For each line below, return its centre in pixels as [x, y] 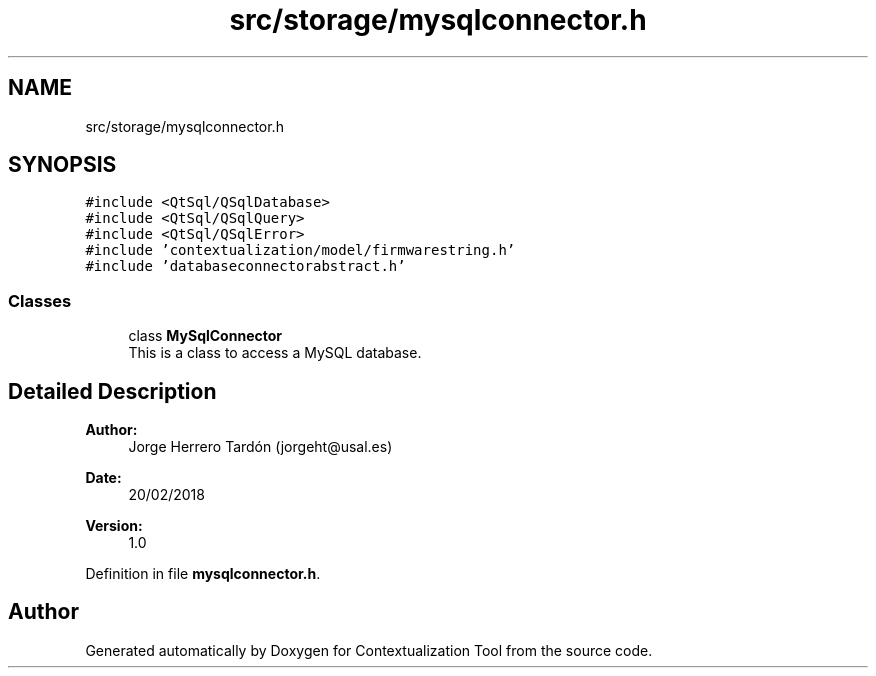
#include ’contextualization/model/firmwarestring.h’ [300, 250]
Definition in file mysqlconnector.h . [203, 574]
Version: [114, 526]
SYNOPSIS [62, 165]
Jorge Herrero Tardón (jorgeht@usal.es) [260, 447]
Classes [40, 300]
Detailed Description [112, 391]
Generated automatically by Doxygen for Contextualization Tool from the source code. [369, 650]
